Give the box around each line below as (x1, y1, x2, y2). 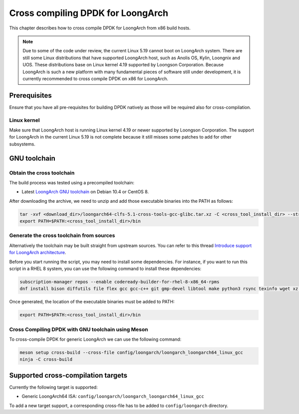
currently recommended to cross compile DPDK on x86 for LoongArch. (22, 75, 168, 82)
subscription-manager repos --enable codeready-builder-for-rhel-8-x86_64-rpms (19, 279, 220, 284)
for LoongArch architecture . (9, 250, 67, 256)
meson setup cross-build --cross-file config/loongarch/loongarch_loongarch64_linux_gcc (19, 350, 244, 355)
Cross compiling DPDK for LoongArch (9, 7, 168, 18)
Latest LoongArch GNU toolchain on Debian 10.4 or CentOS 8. (21, 189, 149, 195)
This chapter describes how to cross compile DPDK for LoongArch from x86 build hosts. (9, 25, 191, 31)
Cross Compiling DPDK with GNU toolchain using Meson (9, 326, 149, 333)
